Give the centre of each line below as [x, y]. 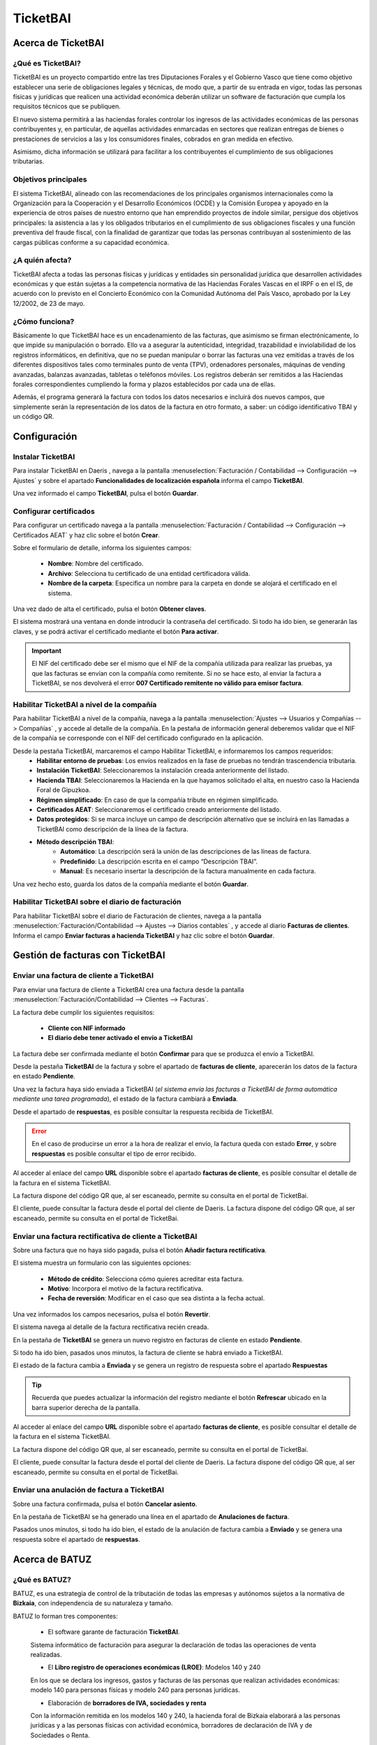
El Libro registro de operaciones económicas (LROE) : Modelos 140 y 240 [154, 1668]
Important [47, 651]
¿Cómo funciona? [44, 321]
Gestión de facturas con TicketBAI [89, 955]
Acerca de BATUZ [52, 1559]
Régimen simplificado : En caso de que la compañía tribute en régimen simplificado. [158, 800]
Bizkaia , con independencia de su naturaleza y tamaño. [93, 1603]
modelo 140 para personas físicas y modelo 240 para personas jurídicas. [135, 1690]
